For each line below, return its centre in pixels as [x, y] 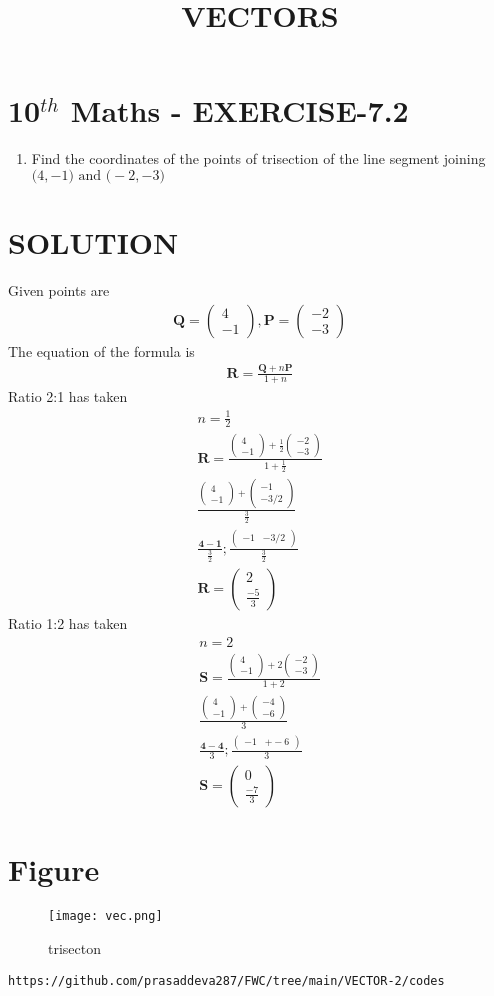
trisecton [75, 948]
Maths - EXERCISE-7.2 [239, 110]
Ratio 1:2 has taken [68, 623]
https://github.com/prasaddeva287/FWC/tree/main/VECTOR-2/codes [226, 980]
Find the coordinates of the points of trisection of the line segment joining [258, 158]
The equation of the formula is [101, 350]
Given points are [59, 290]
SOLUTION [93, 242]
